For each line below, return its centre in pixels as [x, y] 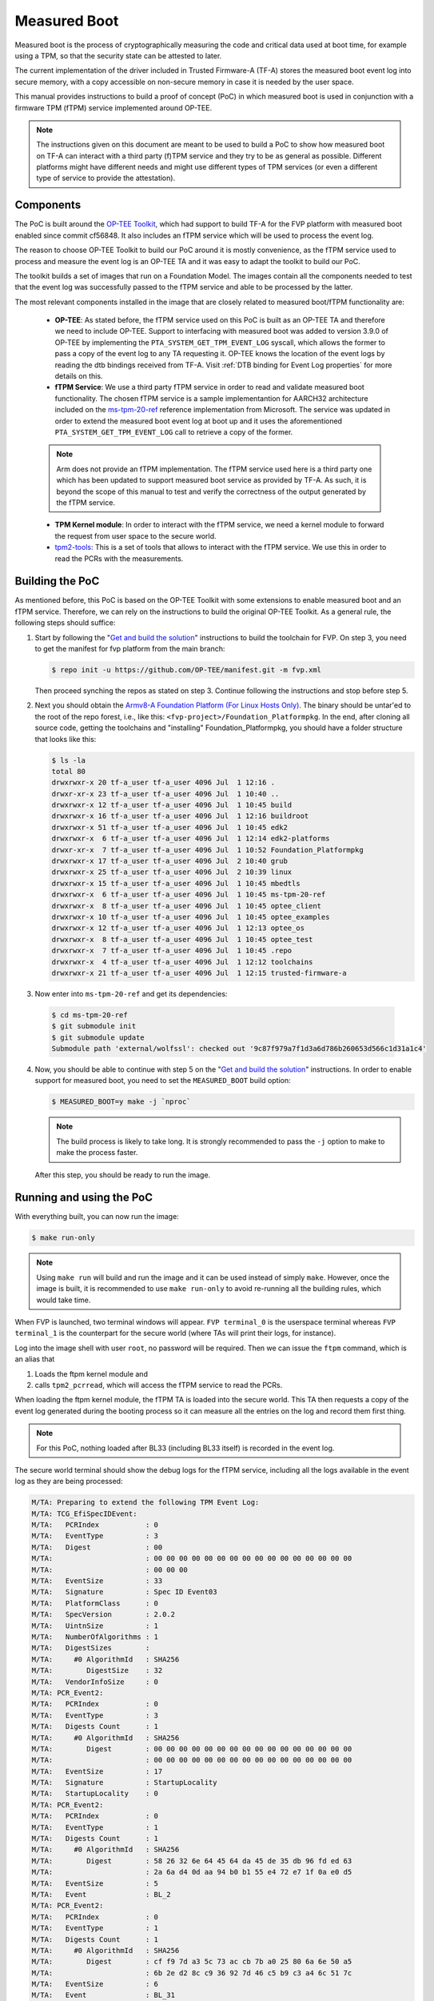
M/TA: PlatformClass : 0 [95, 1603]
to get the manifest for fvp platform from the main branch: [130, 648]
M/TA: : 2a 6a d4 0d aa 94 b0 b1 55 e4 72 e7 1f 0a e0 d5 [192, 1872]
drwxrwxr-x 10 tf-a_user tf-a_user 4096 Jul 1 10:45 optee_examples [191, 917]
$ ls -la [69, 760]
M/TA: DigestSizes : [91, 1648]
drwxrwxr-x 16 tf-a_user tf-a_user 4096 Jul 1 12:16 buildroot [180, 816]
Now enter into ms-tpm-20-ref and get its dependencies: [131, 993]
